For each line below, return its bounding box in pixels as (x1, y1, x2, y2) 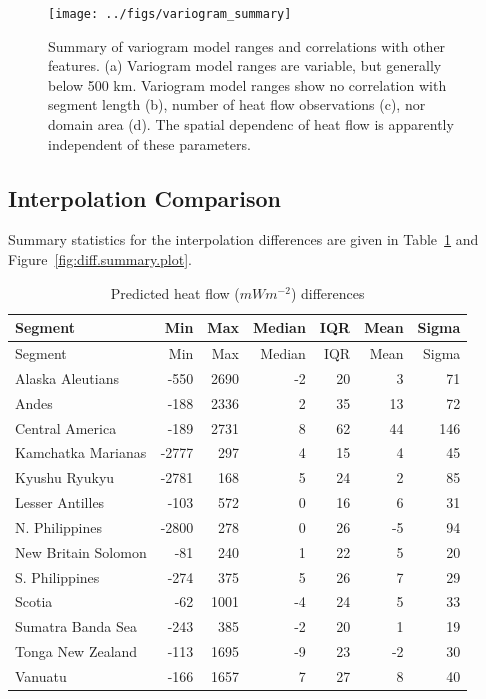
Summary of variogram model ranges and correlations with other (48, 35, 446, 56)
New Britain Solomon (15, 541, 147, 562)
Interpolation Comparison (8, 182, 282, 213)
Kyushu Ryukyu (15, 467, 115, 488)
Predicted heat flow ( (110, 282, 240, 303)
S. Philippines (15, 566, 100, 587)
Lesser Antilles (15, 492, 105, 513)
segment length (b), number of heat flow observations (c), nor (48, 94, 426, 115)
